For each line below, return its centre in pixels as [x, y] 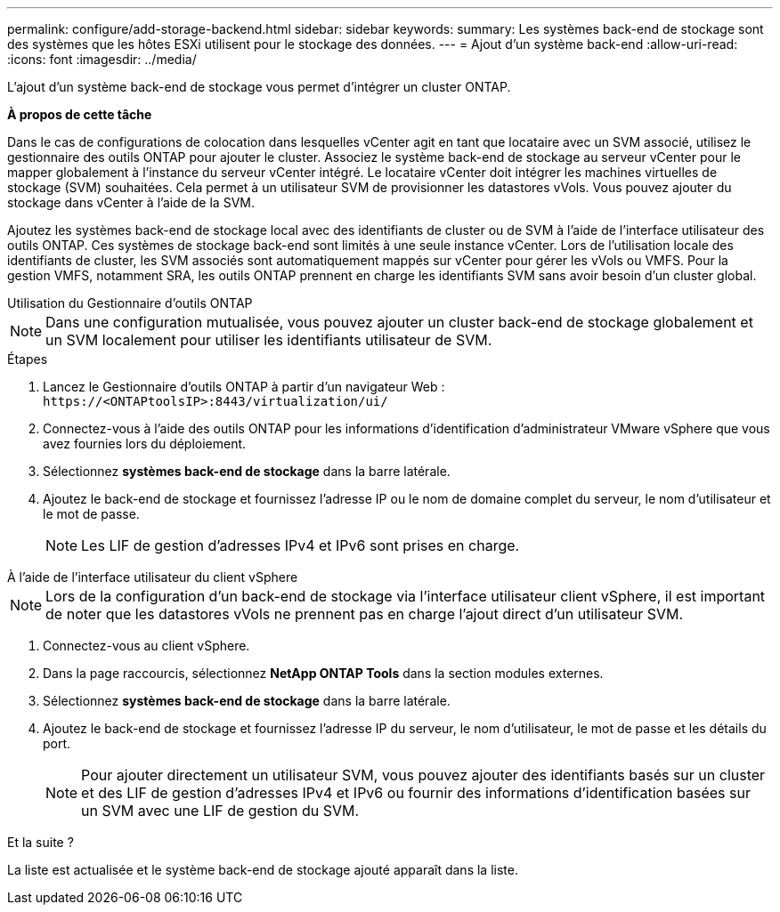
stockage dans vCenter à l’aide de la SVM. [131, 202]
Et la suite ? [41, 842]
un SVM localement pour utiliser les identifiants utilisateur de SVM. [269, 340]
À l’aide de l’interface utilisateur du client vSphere [153, 577]
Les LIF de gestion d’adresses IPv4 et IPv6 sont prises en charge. [301, 545]
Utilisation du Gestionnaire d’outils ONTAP [130, 303]
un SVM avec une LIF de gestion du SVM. [220, 811]
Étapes [28, 359]
